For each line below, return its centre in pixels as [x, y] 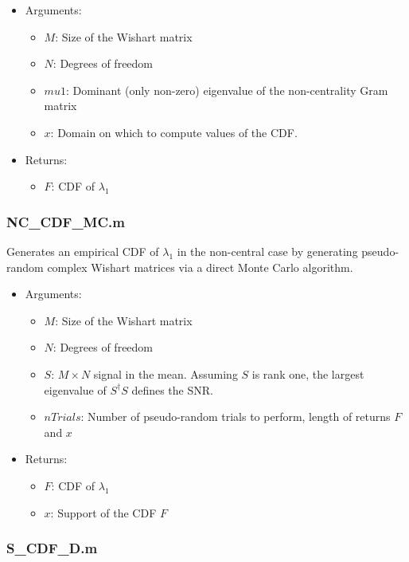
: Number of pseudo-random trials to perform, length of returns [236, 417]
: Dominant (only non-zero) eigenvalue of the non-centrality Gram [227, 90]
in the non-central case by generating [267, 251]
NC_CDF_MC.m [66, 221]
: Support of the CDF [103, 512]
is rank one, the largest [308, 373]
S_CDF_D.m [52, 548]
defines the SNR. [172, 389]
